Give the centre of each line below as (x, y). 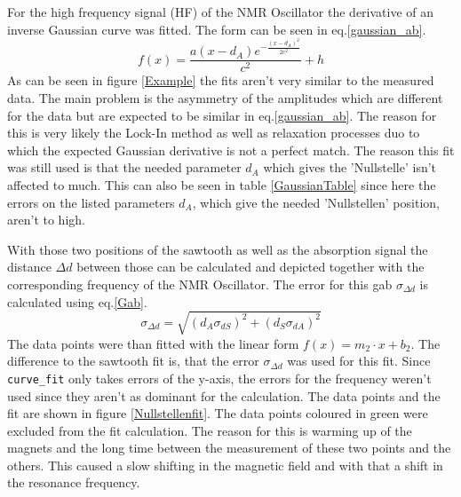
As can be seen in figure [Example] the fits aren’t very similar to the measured (221, 80)
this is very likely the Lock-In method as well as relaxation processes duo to (214, 133)
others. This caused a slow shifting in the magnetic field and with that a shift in (225, 465)
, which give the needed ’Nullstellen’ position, (316, 202)
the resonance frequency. (74, 482)
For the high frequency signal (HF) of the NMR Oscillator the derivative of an (221, 12)
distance (29, 267)
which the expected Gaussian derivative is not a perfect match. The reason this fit (231, 150)
